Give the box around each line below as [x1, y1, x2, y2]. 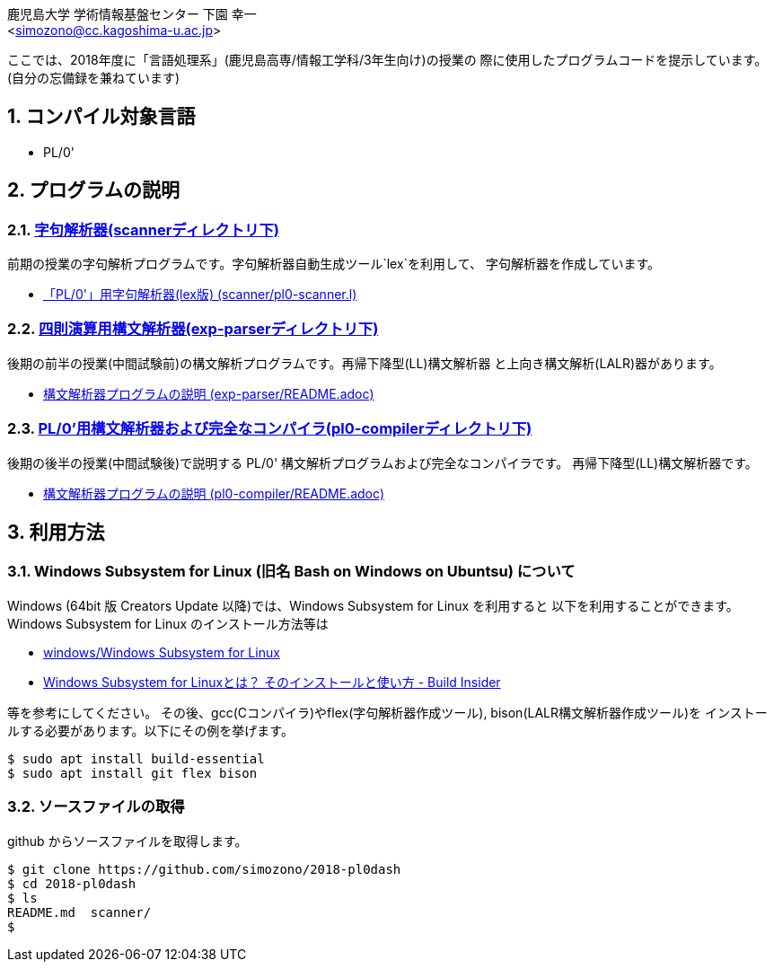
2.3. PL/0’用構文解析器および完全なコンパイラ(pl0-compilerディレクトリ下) [7, 419, 532, 438]
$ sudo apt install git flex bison [7, 765, 258, 780]
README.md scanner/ [7, 904, 152, 920]
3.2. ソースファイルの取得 [7, 797, 185, 816]
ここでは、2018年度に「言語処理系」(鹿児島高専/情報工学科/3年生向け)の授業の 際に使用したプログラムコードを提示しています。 [7, 52, 768, 67]
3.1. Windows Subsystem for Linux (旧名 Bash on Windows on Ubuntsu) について [7, 562, 576, 581]
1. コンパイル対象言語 [7, 105, 196, 128]
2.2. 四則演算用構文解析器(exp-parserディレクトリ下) [7, 320, 379, 339]
